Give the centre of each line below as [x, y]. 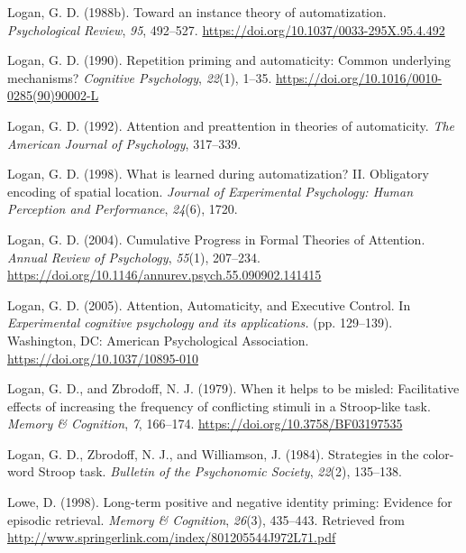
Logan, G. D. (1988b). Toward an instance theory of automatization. [197, 12]
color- [439, 453]
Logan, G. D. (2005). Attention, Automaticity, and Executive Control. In [209, 304]
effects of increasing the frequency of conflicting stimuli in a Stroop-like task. [219, 406]
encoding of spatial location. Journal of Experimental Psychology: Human [210, 191]
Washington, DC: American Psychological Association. [158, 340]
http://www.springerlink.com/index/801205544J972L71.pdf [172, 537]
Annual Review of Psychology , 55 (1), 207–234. [134, 257]
